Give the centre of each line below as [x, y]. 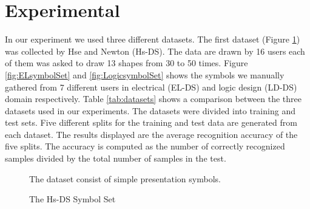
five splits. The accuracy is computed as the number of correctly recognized [145, 146]
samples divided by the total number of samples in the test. [116, 158]
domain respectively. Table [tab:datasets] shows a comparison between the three [153, 99]
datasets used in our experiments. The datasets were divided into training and [150, 110]
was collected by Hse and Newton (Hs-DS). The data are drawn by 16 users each [155, 51]
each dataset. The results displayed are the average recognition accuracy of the [151, 134]
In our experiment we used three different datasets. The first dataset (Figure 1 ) [153, 39]
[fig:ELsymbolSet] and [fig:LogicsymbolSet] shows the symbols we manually [145, 74]
